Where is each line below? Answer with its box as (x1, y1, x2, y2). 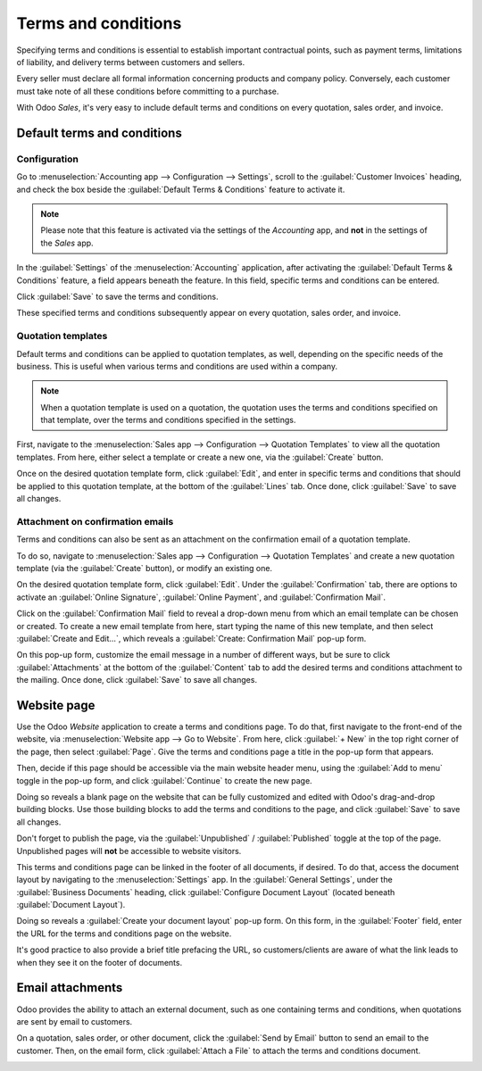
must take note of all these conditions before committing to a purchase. (16, 86, 279, 96)
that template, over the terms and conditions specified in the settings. (40, 415, 296, 426)
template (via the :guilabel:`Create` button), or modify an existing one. (16, 562, 272, 573)
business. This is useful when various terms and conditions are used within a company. (16, 361, 338, 371)
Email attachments (16, 980, 123, 995)
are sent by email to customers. (16, 1016, 133, 1026)
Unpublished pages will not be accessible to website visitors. (16, 845, 242, 856)
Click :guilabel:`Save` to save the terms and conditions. (16, 291, 219, 302)
